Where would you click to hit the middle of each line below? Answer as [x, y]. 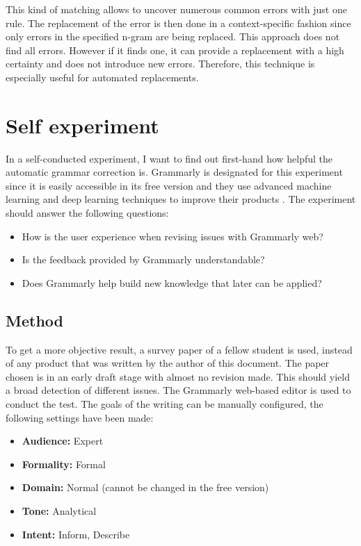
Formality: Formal [64, 464]
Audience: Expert [63, 441]
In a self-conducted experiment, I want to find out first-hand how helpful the [169, 158]
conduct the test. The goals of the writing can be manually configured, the [165, 404]
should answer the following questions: [87, 213]
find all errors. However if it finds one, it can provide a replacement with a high [175, 50]
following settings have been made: [80, 417]
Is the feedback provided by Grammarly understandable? [143, 259]
